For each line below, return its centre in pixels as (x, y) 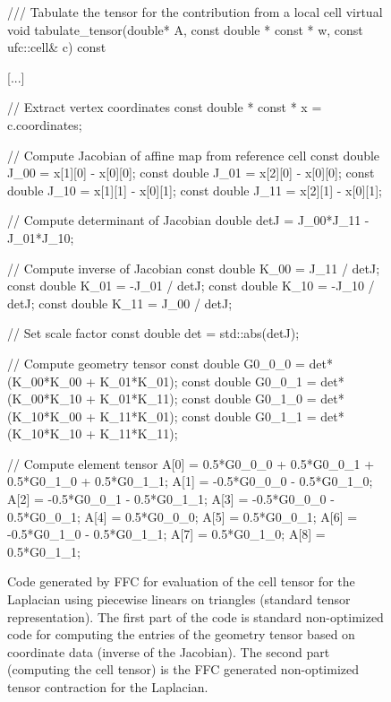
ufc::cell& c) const (57, 47)
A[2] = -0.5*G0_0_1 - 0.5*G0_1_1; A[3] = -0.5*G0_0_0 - (171, 499)
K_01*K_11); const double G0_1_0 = (208, 399)
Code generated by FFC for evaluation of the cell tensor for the (181, 581)
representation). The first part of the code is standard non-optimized (195, 616)
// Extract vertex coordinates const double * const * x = (165, 107)
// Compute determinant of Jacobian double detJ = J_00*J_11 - (188, 220)
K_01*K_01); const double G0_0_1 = (208, 381)
